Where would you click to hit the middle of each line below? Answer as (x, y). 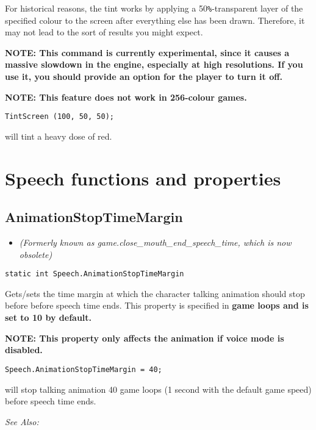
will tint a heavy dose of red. (59, 136)
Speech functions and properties (143, 178)
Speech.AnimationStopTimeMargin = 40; (84, 369)
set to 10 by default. (48, 317)
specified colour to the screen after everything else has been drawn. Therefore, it (155, 20)
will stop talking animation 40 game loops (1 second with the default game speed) (158, 389)
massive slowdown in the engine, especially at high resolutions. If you (154, 64)
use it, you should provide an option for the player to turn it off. (144, 77)
